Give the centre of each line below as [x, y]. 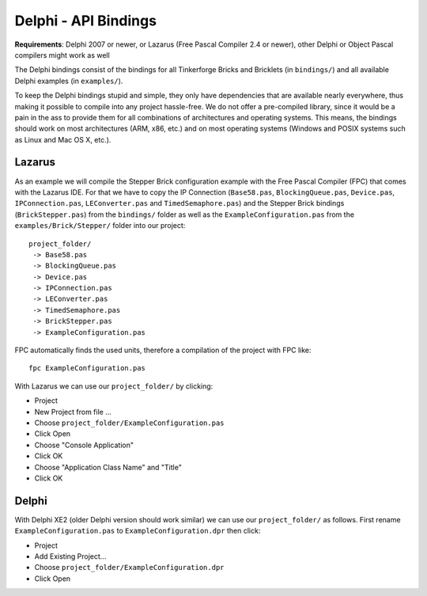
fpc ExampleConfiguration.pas [87, 368]
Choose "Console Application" [84, 445]
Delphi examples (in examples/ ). [69, 81]
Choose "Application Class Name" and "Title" [108, 467]
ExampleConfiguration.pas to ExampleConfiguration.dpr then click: [138, 531]
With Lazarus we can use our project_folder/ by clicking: [114, 386]
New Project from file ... [73, 412]
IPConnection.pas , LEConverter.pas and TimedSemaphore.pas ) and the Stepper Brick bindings [179, 203]
